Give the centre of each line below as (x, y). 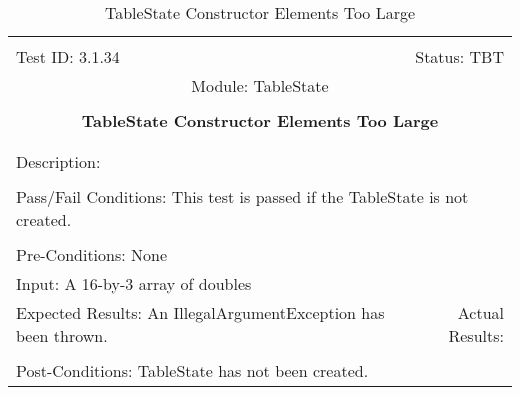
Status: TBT (459, 56)
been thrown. (62, 335)
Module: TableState (260, 85)
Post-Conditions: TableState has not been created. (192, 370)
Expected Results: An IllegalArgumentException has (200, 312)
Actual (480, 312)
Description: (58, 161)
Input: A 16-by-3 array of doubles (134, 283)
